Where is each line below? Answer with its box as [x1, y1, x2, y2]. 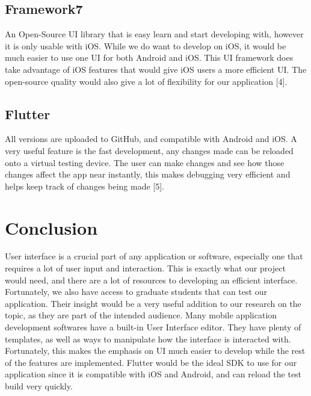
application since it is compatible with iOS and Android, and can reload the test [5, 368, 302, 380]
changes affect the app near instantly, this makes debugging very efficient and [5, 168, 291, 181]
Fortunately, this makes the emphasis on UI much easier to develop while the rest [5, 344, 306, 357]
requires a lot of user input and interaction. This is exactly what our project [5, 262, 286, 274]
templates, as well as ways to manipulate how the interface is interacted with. [5, 332, 291, 345]
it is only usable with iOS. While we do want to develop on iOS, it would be [5, 39, 286, 52]
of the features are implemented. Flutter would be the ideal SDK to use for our [5, 356, 297, 368]
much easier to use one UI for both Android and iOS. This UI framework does [5, 51, 294, 64]
